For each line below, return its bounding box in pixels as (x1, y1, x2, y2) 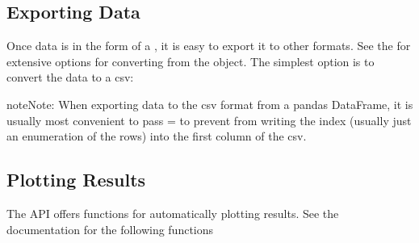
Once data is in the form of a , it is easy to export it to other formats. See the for (6, 37, 411, 54)
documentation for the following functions (6, 220, 214, 237)
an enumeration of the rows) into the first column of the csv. (6, 128, 307, 145)
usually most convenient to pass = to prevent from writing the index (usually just (6, 111, 412, 128)
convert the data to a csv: (6, 69, 134, 86)
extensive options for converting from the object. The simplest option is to (6, 52, 375, 69)
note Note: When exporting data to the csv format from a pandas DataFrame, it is (6, 95, 413, 112)
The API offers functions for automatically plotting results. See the (6, 204, 339, 221)
